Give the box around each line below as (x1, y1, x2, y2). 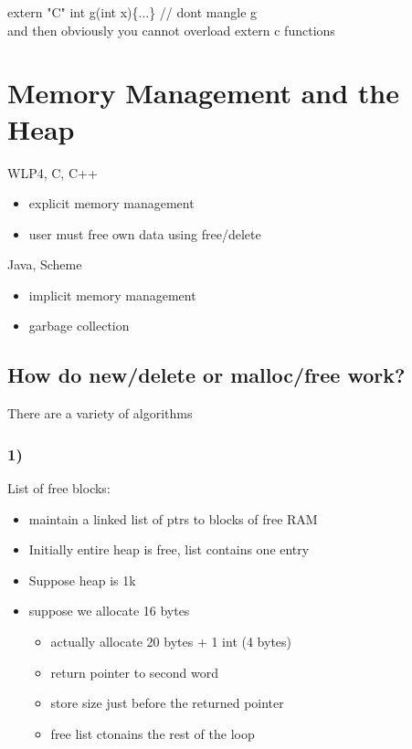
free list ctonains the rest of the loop (50, 723, 255, 743)
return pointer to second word (50, 662, 219, 681)
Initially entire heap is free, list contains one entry (28, 540, 310, 559)
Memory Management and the (7, 74, 400, 111)
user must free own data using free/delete (28, 224, 261, 243)
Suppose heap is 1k (28, 570, 136, 589)
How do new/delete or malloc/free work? (7, 361, 406, 389)
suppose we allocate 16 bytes (28, 601, 190, 620)
